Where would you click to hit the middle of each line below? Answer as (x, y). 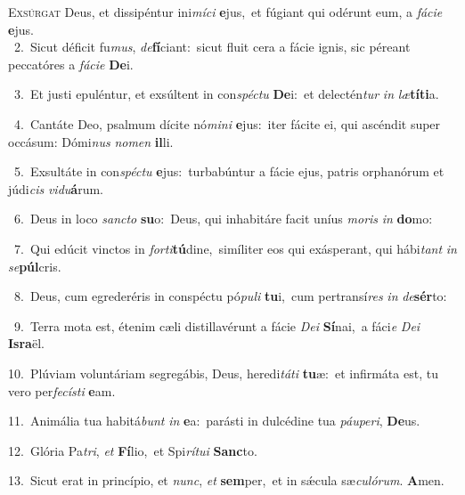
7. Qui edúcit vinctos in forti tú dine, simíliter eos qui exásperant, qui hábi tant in (235, 248)
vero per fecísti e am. (62, 390)
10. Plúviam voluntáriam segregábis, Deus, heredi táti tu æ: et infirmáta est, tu (223, 373)
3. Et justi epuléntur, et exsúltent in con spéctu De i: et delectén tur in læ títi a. (226, 94)
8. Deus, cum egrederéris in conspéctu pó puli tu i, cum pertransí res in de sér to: (230, 296)
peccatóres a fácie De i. (71, 64)
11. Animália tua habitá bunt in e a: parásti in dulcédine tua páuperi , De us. (214, 421)
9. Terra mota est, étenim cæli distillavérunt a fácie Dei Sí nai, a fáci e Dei (217, 325)
